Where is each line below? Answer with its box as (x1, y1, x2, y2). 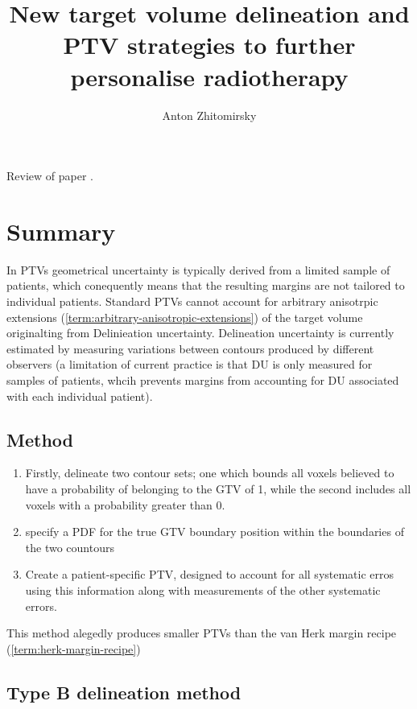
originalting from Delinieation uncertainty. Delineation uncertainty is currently (6, 324, 394, 341)
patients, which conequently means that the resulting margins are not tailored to (6, 277, 405, 294)
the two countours (25, 538, 114, 555)
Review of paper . (6, 167, 93, 184)
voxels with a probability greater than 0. (25, 496, 225, 513)
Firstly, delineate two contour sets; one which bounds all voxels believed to (25, 464, 394, 481)
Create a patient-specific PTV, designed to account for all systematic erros (25, 566, 394, 583)
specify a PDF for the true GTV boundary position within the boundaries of (25, 523, 404, 540)
